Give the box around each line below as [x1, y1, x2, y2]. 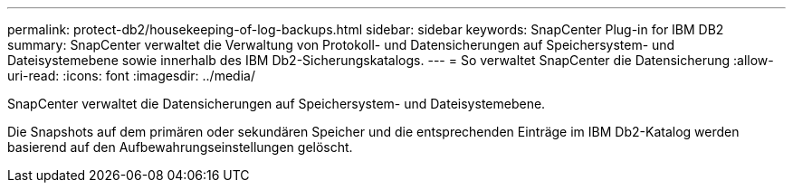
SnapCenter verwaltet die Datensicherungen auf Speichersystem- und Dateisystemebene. [7, 96, 546, 111]
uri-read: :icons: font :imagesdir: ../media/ [7, 68, 255, 83]
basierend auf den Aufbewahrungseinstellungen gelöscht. [7, 139, 353, 155]
